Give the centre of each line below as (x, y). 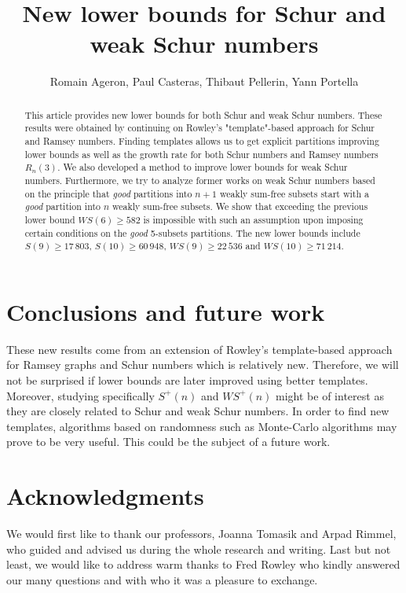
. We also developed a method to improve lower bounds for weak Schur (203, 167)
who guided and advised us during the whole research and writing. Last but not (199, 549)
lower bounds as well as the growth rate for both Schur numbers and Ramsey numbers (201, 154)
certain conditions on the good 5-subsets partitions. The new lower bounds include (192, 232)
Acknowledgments (105, 496)
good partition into (62, 206)
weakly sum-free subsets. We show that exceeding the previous (240, 206)
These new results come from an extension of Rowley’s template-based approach (199, 349)
